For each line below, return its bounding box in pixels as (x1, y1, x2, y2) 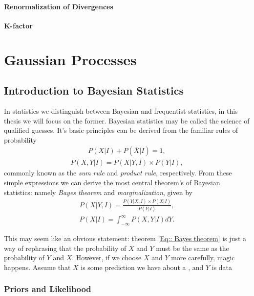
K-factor (4, 20, 33, 30)
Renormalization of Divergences (4, 1, 113, 11)
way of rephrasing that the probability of (4, 243, 127, 253)
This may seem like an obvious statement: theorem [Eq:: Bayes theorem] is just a (4, 233, 246, 244)
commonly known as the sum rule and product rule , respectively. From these (4, 168, 232, 178)
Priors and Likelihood (4, 283, 91, 295)
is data (212, 262, 233, 272)
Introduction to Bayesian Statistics (4, 83, 184, 98)
